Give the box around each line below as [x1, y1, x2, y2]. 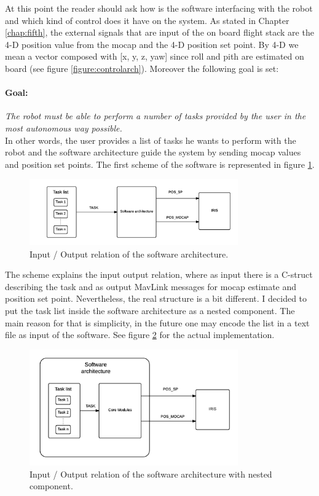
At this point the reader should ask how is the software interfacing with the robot [5, 2, 313, 14]
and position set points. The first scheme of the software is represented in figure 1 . [5, 157, 315, 170]
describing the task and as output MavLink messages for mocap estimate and [5, 280, 297, 293]
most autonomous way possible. [5, 121, 122, 134]
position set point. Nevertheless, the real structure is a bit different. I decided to [5, 292, 307, 305]
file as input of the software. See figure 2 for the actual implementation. [5, 328, 275, 341]
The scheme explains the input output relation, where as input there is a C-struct [5, 268, 313, 281]
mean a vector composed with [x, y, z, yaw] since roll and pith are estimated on [5, 50, 304, 63]
